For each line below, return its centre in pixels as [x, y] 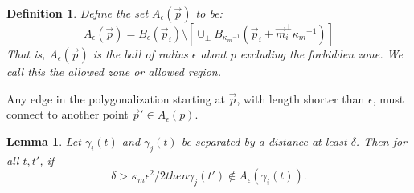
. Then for [381, 141]
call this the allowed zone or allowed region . [114, 71]
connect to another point [68, 114]
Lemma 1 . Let [44, 141]
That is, [26, 54]
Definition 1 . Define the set [78, 13]
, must [388, 98]
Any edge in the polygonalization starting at [116, 98]
